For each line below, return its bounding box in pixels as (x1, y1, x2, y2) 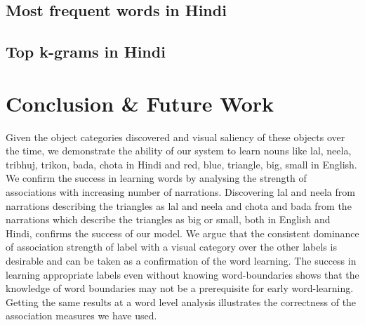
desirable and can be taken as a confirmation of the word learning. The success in (6, 253, 357, 268)
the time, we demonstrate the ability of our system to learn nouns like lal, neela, (6, 143, 352, 158)
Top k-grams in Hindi (6, 41, 166, 62)
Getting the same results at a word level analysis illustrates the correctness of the (6, 294, 357, 309)
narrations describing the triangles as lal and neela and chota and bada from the (6, 198, 352, 213)
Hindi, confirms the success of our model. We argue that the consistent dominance (6, 225, 359, 240)
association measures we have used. (6, 308, 157, 323)
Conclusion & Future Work (6, 88, 274, 117)
